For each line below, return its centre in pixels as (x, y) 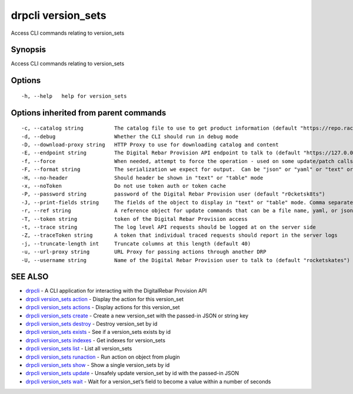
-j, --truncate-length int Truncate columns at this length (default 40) (136, 244)
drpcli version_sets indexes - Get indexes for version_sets (96, 340)
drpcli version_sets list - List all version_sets (79, 349)
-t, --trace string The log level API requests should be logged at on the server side (169, 227)
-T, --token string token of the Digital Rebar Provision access (135, 219)
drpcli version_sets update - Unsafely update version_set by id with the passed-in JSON (132, 373)
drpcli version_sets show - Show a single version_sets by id (98, 365)
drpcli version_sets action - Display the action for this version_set (104, 299)
